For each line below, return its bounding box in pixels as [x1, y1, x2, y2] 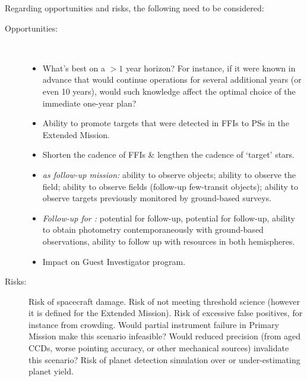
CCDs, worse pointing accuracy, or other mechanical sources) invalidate [29, 342, 289, 354]
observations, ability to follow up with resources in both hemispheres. [42, 235, 295, 247]
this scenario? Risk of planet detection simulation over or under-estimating [29, 353, 300, 366]
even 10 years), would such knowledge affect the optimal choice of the [42, 85, 296, 97]
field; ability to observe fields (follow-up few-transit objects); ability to [42, 180, 298, 192]
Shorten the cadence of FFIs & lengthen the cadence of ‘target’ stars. [42, 148, 295, 161]
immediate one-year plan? [42, 96, 137, 109]
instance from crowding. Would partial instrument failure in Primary [29, 318, 279, 330]
